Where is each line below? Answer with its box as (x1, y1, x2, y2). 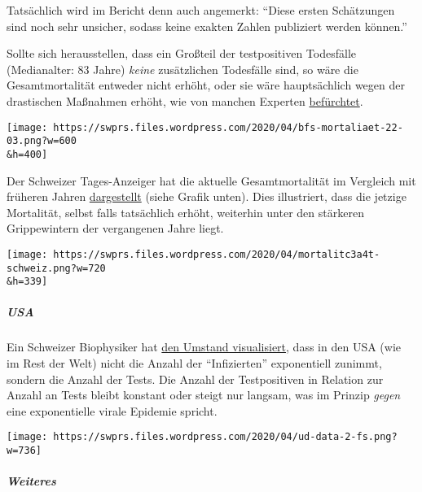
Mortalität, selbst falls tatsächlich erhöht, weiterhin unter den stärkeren (7, 203, 364, 220)
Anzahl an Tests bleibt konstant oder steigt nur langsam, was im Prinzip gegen (7, 386, 401, 403)
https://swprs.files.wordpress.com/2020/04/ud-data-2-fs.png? (53, 431, 398, 443)
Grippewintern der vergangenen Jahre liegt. (7, 220, 224, 237)
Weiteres (7, 472, 56, 490)
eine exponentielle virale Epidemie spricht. (7, 402, 218, 419)
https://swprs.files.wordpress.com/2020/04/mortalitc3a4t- (53, 248, 380, 260)
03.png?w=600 (7, 135, 77, 147)
